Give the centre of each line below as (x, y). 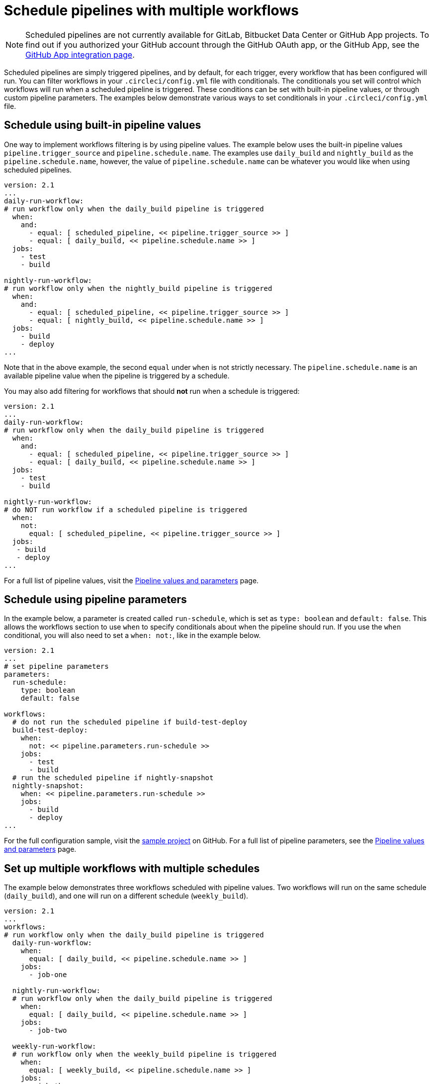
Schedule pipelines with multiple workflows (151, 10)
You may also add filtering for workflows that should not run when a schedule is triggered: (152, 391)
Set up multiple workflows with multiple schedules (132, 868)
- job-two (48, 1031)
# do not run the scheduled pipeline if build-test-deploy (130, 722)
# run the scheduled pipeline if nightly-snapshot (113, 778)
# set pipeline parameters (56, 667)
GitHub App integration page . (80, 54)
